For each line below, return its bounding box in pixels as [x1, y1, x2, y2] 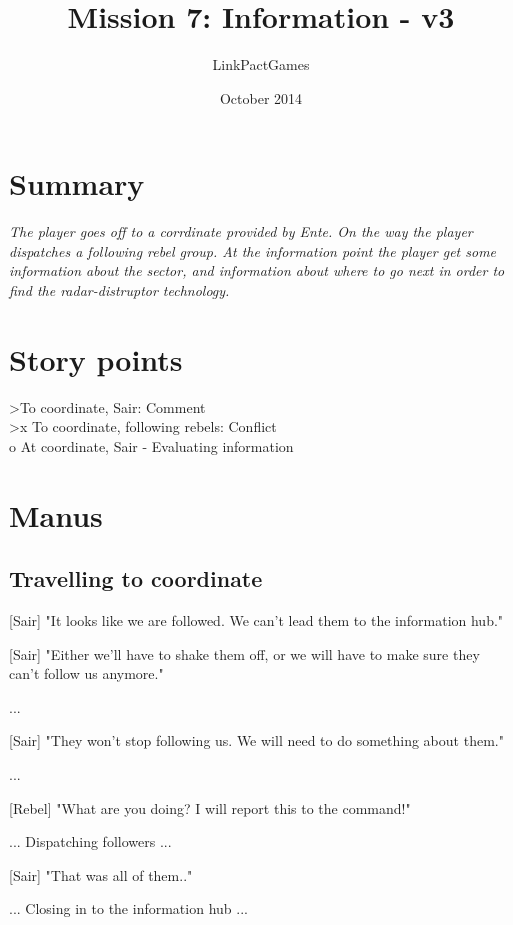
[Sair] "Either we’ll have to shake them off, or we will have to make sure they [9, 643, 480, 664]
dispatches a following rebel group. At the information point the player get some [9, 240, 497, 261]
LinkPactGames [212, 54, 310, 75]
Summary [9, 163, 145, 204]
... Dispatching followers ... [9, 831, 172, 852]
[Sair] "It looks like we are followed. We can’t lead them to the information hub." [9, 610, 504, 631]
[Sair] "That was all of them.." [9, 864, 193, 885]
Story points [9, 338, 183, 379]
